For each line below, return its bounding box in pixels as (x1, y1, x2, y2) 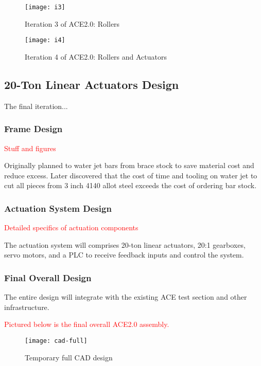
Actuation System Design (4, 202, 112, 214)
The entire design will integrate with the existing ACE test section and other (4, 291, 247, 302)
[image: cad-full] (25, 337, 88, 344)
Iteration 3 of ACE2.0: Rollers (25, 18, 120, 29)
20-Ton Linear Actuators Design (4, 76, 179, 92)
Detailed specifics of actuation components (4, 222, 138, 233)
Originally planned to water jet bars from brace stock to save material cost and (4, 160, 254, 171)
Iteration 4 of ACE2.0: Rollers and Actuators (25, 51, 167, 62)
